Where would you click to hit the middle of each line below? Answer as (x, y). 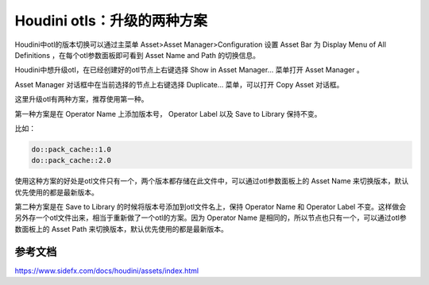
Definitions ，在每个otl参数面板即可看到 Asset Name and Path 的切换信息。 (137, 55)
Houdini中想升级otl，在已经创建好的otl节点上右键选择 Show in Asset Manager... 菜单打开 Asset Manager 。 (189, 70)
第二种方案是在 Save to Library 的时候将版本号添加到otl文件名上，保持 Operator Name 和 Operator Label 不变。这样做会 (211, 207)
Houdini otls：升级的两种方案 (111, 21)
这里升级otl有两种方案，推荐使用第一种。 (81, 99)
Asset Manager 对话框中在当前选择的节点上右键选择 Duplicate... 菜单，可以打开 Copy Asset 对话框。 (179, 84)
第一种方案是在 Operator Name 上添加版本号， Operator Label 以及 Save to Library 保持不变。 (168, 114)
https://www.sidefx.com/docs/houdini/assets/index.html (106, 271)
